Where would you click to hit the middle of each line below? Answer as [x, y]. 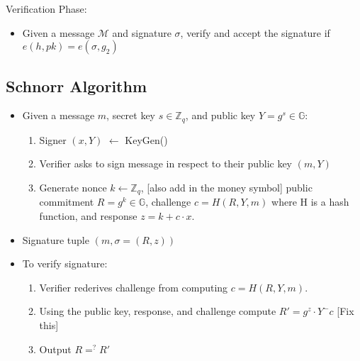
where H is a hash [310, 202]
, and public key [220, 115]
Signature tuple [56, 239]
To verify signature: [65, 263]
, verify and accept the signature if [255, 32]
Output [55, 349]
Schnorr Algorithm [77, 85]
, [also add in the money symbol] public [226, 188]
